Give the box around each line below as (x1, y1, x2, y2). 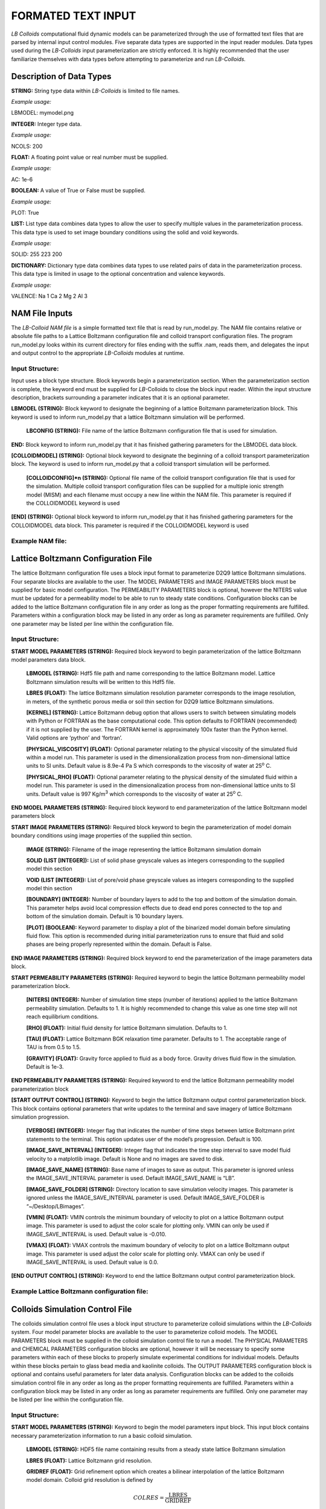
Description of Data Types (11, 71, 112, 81)
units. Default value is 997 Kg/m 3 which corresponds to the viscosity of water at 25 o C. (26, 789, 243, 797)
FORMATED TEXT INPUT (11, 9, 136, 22)
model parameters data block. (11, 656, 86, 663)
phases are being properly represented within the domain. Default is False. (26, 940, 212, 948)
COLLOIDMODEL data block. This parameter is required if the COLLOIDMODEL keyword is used (11, 522, 249, 529)
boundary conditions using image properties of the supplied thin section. (11, 832, 193, 839)
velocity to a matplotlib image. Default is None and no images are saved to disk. (26, 1155, 225, 1162)
